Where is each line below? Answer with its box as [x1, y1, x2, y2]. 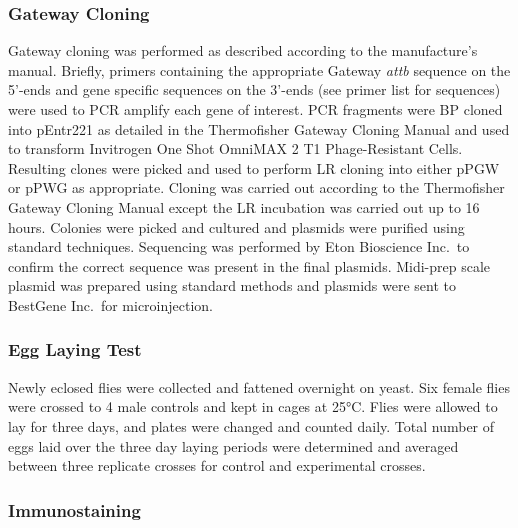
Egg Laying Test [8, 337, 142, 362]
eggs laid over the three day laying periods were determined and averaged [8, 435, 459, 456]
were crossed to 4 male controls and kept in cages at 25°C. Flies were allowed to [8, 396, 498, 417]
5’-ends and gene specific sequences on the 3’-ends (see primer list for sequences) [8, 79, 501, 100]
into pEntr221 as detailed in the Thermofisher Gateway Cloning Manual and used [8, 118, 510, 139]
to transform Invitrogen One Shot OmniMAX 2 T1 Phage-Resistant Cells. [8, 138, 463, 159]
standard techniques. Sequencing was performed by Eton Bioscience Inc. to [8, 236, 470, 257]
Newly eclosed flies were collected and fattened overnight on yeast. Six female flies [8, 376, 510, 397]
